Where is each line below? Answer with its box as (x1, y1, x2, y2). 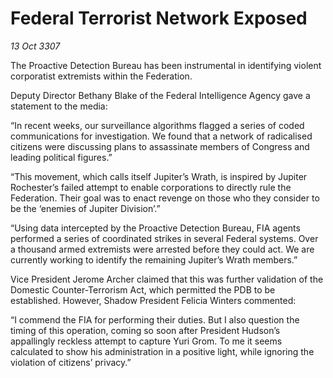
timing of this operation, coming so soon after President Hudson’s (10, 324, 281, 336)
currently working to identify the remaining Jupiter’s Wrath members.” (10, 253, 298, 266)
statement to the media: (10, 100, 108, 112)
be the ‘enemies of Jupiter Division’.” (10, 202, 161, 214)
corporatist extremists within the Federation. (10, 70, 193, 82)
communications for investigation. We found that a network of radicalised (10, 130, 313, 142)
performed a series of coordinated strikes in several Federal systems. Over (10, 232, 319, 244)
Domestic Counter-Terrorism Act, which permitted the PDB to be (10, 283, 276, 296)
